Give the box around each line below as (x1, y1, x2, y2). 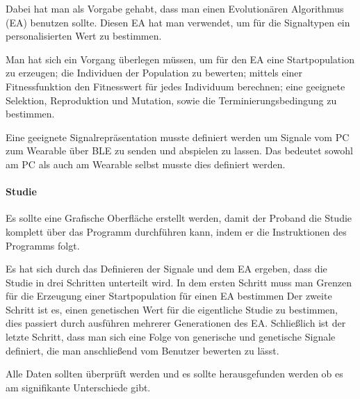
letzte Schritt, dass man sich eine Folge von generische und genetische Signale (6, 329, 336, 344)
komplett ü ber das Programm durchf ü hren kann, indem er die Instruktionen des (6, 224, 347, 238)
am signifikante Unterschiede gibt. (6, 380, 151, 394)
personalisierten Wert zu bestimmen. (6, 28, 162, 43)
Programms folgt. (6, 238, 80, 252)
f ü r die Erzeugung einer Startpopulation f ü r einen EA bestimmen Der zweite (6, 288, 332, 303)
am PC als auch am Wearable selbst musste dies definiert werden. (6, 156, 286, 171)
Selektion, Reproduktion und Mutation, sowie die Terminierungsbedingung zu (6, 92, 337, 107)
